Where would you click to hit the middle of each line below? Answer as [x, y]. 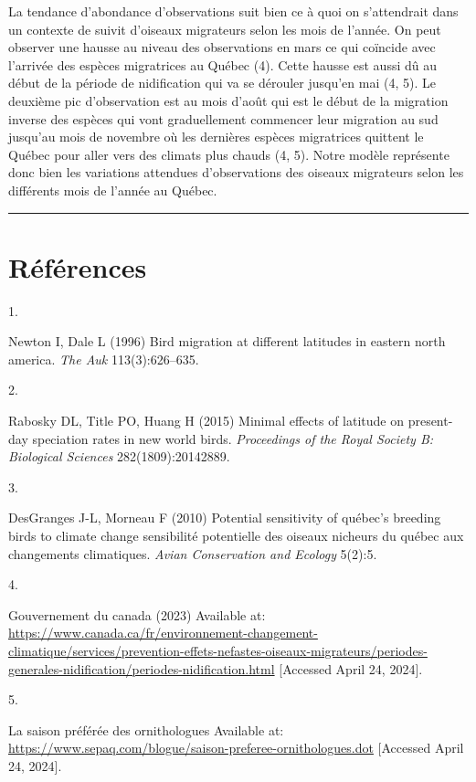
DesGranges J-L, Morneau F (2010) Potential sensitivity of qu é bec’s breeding [225, 518]
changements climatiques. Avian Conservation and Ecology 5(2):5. [193, 553]
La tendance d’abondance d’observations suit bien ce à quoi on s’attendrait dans [233, 11]
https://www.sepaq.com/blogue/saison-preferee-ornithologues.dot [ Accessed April [236, 748]
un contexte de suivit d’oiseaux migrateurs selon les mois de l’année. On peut [225, 29]
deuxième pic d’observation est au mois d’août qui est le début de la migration [228, 100]
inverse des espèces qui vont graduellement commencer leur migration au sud [223, 118]
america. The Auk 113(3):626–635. [104, 359]
